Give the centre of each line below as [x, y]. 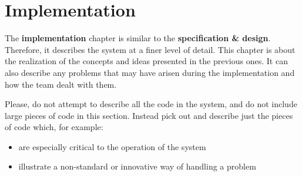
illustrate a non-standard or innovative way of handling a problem [137, 166]
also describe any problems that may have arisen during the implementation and [150, 72]
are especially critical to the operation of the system [112, 146]
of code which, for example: [54, 127]
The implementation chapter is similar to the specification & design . [138, 38]
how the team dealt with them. [61, 84]
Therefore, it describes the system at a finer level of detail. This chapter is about [150, 49]
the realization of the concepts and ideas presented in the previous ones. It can [146, 61]
